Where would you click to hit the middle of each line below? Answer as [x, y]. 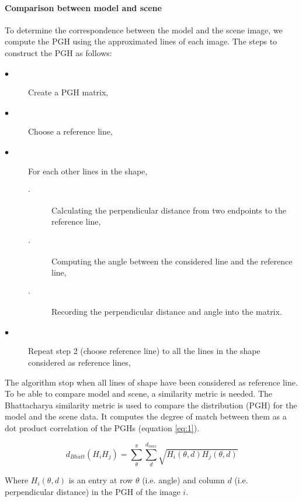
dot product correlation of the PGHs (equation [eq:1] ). [102, 428]
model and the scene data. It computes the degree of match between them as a [146, 416]
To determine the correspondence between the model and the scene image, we [144, 30]
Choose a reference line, [70, 131]
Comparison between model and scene [83, 7]
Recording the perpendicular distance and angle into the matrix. [167, 312]
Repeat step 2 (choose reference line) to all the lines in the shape [144, 351]
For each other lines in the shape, [88, 171]
